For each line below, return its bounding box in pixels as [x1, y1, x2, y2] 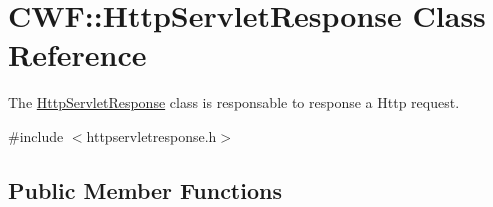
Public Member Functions [8, 174, 282, 205]
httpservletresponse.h [86, 125, 217, 146]
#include [8, 125, 64, 146]
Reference [8, 34, 147, 75]
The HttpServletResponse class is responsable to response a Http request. [8, 92, 460, 113]
